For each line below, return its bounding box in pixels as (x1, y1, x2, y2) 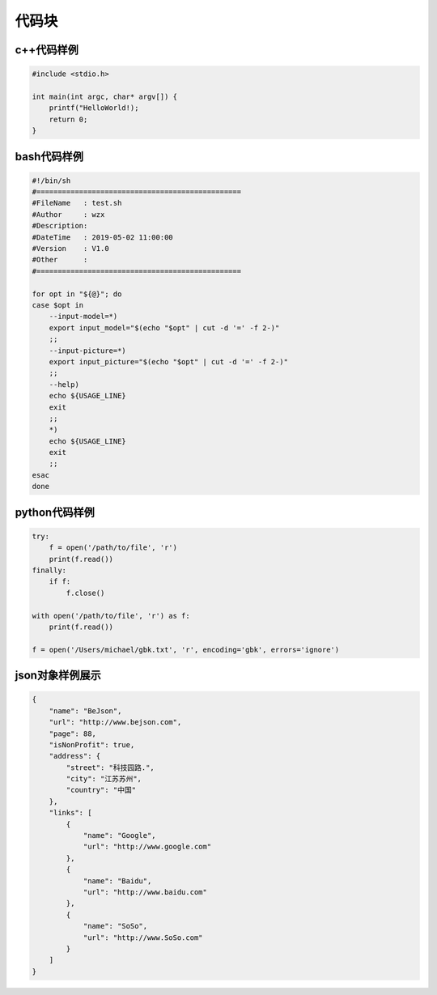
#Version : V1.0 (32, 244, 109, 253)
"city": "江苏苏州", (66, 774, 142, 784)
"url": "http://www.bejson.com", (49, 717, 182, 727)
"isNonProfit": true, (49, 740, 135, 749)
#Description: (32, 221, 88, 231)
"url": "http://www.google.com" (83, 842, 212, 852)
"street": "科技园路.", (66, 763, 155, 772)
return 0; (49, 114, 88, 124)
